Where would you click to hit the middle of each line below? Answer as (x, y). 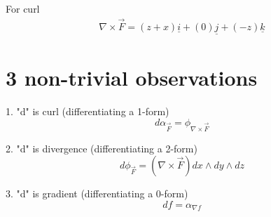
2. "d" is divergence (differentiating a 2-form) (102, 148)
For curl (23, 8)
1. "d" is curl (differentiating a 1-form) (88, 111)
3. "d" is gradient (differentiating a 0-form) (97, 193)
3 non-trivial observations (132, 78)
